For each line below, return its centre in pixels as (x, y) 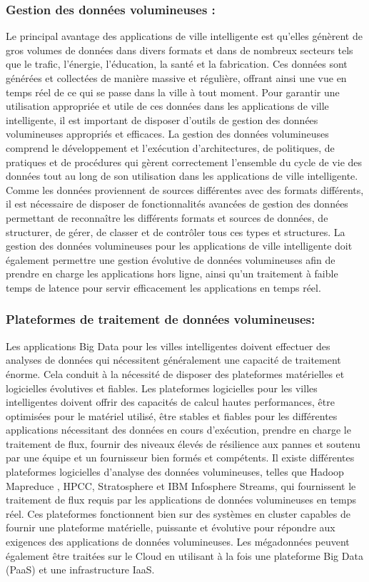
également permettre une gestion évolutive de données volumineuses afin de (171, 259)
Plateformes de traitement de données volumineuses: (161, 319)
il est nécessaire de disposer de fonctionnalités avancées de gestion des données (177, 204)
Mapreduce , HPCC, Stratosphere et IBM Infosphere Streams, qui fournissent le (181, 485)
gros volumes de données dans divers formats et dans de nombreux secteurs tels (180, 50)
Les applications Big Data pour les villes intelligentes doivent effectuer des (168, 346)
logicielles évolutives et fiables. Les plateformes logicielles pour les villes (162, 388)
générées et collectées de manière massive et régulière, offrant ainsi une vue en (176, 78)
